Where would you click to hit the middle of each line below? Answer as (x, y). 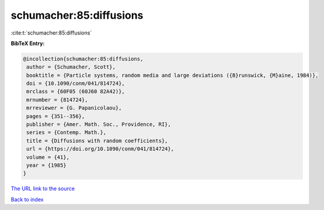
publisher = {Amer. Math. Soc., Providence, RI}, (99, 125)
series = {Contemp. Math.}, (67, 132)
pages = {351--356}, (56, 116)
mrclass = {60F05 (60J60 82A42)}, (76, 92)
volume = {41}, (48, 157)
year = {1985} (46, 165)
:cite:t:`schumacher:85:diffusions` (51, 33)
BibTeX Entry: (28, 43)
